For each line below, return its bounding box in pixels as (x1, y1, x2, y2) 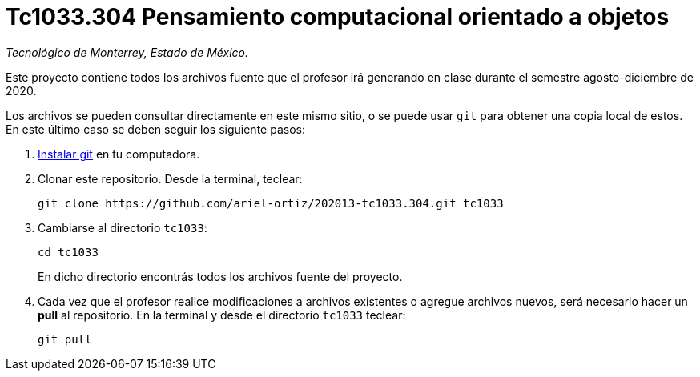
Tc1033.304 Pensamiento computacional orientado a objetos (6, 3, 670, 30)
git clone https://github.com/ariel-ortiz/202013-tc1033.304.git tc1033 (38, 196, 504, 210)
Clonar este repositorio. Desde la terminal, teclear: (38, 171, 303, 186)
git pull (38, 332, 92, 346)
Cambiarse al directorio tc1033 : (38, 220, 207, 235)
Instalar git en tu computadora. (38, 146, 200, 161)
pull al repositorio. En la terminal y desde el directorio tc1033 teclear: (38, 307, 406, 322)
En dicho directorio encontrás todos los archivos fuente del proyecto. (38, 269, 403, 283)
